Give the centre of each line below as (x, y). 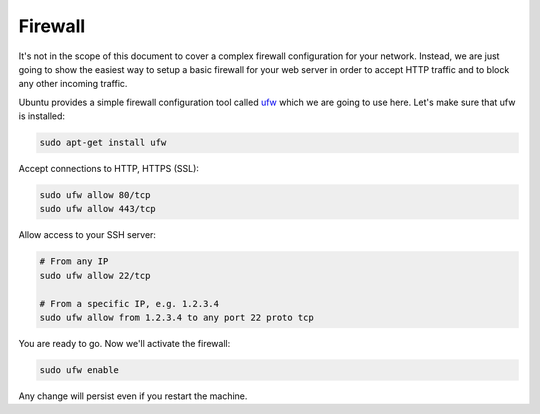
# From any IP (74, 261)
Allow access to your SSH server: (87, 235)
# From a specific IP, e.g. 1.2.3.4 (129, 303)
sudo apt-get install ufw (103, 143)
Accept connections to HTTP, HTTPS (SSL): (109, 169)
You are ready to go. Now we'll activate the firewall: (124, 343)
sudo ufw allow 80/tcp (95, 195)
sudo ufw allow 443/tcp (98, 209)
